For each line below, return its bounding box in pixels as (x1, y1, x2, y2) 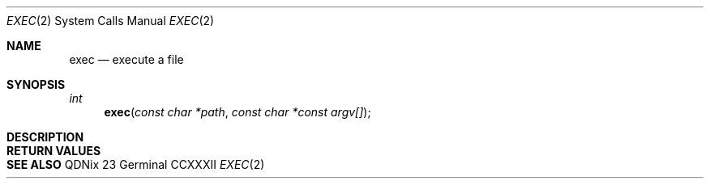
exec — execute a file (69, 53, 184, 66)
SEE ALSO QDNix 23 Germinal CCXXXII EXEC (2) (6, 158, 265, 171)
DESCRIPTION (6, 130, 84, 144)
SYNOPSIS (6, 78, 66, 91)
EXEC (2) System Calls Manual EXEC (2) (6, 14, 215, 27)
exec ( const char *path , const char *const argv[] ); (104, 105, 371, 119)
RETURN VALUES (6, 144, 101, 158)
